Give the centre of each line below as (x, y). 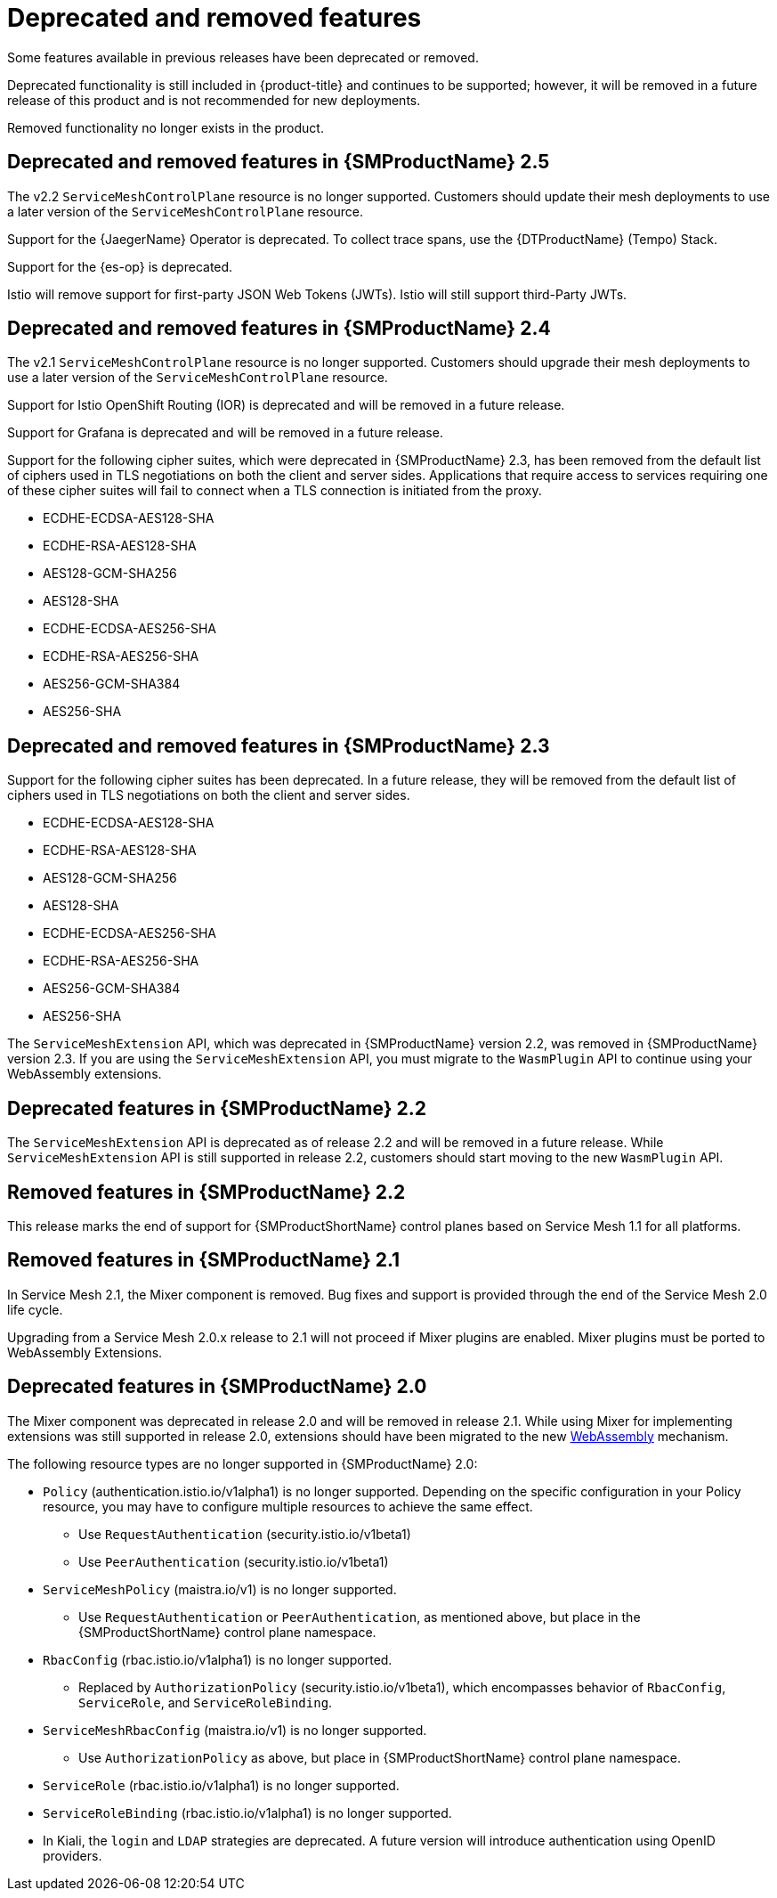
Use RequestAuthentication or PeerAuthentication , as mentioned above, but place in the (360, 1617)
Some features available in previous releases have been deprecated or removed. (243, 57)
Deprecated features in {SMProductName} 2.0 (217, 1387)
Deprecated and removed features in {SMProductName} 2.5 (279, 162)
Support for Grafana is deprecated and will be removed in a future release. (225, 433)
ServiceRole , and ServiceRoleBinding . (206, 1702)
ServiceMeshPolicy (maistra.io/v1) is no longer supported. (220, 1589)
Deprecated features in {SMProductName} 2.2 (217, 1108)
